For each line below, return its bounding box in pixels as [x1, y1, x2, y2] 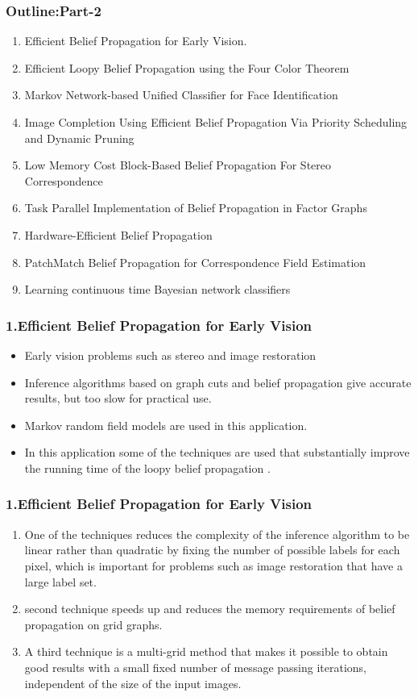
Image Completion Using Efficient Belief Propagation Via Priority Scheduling [24, 114, 408, 130]
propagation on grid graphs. [24, 616, 163, 632]
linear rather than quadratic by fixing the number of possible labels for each [24, 541, 400, 558]
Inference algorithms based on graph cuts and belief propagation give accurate [24, 374, 412, 390]
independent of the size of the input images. [24, 674, 242, 691]
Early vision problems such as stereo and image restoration [24, 346, 317, 363]
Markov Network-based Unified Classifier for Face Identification [24, 86, 338, 103]
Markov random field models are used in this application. [24, 416, 308, 433]
